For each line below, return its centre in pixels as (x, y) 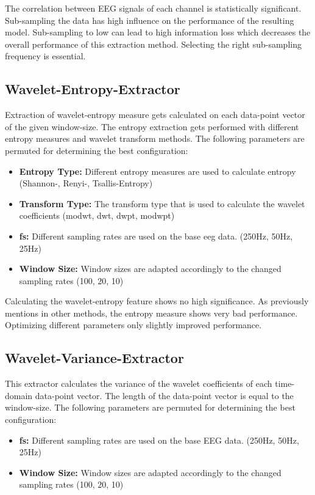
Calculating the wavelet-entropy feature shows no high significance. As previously (157, 301)
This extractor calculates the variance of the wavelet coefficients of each (139, 383)
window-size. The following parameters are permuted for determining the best (150, 407)
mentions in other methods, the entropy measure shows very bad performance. (151, 313)
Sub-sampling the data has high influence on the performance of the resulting (150, 20)
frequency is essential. (45, 56)
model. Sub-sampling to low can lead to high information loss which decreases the (158, 32)
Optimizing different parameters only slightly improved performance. (133, 325)
